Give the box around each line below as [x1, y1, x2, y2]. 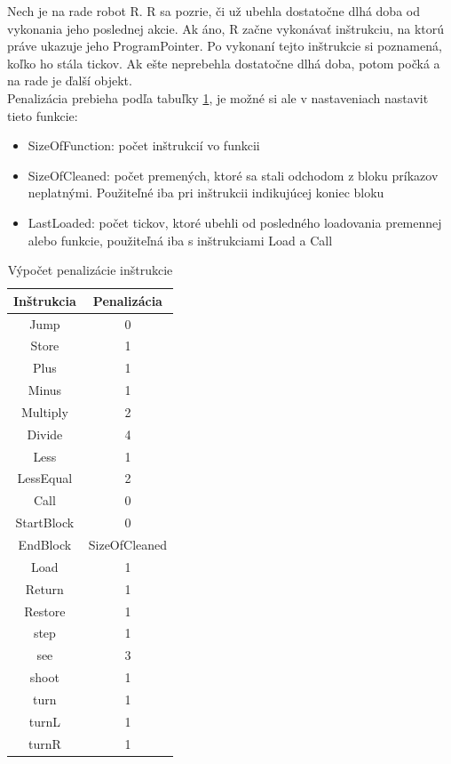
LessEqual [17, 469, 73, 487]
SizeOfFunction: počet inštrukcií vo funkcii [28, 136, 260, 155]
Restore [24, 601, 66, 620]
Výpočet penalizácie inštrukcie [7, 261, 173, 279]
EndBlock [18, 535, 72, 553]
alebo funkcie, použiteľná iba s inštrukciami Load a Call [28, 230, 333, 249]
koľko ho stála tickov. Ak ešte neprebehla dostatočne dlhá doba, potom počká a [7, 53, 440, 72]
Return [25, 579, 64, 598]
